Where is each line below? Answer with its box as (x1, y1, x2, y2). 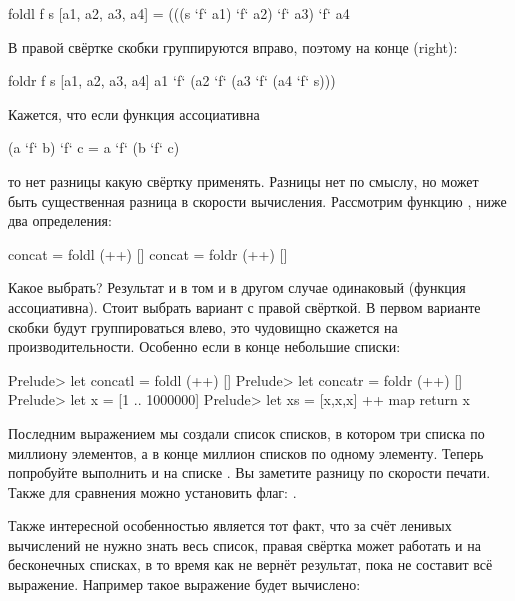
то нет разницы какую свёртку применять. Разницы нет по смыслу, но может (8, 170, 479, 191)
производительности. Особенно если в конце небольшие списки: (8, 336, 401, 357)
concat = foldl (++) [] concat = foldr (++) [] (8, 243, 288, 264)
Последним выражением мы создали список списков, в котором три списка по (8, 422, 485, 443)
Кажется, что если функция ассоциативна (8, 103, 260, 124)
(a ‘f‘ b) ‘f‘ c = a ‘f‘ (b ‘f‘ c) (8, 137, 180, 158)
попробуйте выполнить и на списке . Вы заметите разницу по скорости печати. (8, 462, 491, 483)
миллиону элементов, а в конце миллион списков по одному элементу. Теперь (8, 442, 484, 463)
